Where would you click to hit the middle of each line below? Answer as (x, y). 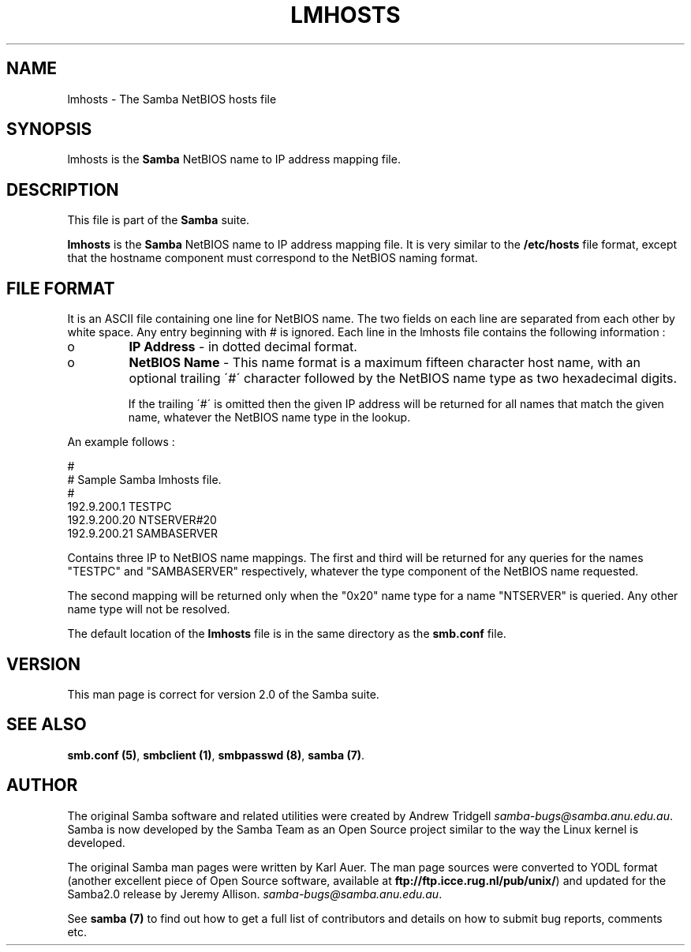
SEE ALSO (47, 725)
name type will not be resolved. (149, 609)
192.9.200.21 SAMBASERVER (143, 534)
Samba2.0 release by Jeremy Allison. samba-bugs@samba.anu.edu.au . (255, 894)
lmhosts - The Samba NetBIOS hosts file (172, 99)
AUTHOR (42, 785)
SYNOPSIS (49, 129)
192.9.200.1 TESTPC (120, 507)
